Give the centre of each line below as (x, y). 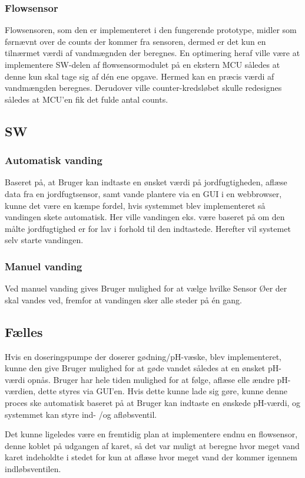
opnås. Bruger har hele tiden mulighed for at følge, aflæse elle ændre (151, 379)
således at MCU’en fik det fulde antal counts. (87, 99)
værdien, (20, 391)
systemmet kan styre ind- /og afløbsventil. (81, 414)
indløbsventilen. (33, 468)
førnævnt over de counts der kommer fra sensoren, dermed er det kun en (135, 41)
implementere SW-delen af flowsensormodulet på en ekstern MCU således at (142, 64)
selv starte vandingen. (44, 240)
